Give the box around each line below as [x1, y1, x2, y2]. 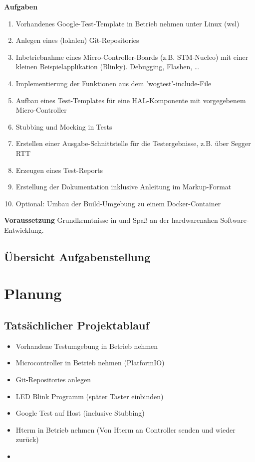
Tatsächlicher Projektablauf [4, 317, 149, 333]
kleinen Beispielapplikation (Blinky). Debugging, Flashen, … [15, 61, 200, 72]
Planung [4, 283, 62, 304]
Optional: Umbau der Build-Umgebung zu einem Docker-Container [15, 198, 221, 208]
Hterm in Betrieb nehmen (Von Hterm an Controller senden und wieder [15, 424, 236, 435]
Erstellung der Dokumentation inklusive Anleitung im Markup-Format [15, 181, 232, 192]
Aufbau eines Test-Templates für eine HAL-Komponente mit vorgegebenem [15, 95, 246, 105]
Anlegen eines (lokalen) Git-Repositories [15, 35, 139, 45]
